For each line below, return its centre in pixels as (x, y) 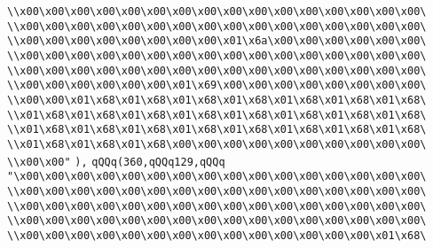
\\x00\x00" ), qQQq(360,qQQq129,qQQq (116, 162)
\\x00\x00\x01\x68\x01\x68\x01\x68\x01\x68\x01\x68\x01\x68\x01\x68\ (217, 100)
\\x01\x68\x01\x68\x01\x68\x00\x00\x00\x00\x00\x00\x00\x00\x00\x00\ (217, 144)
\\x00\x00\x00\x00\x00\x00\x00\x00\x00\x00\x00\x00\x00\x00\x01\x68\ (217, 235)
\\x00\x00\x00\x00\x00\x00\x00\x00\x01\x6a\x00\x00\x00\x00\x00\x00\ (217, 41)
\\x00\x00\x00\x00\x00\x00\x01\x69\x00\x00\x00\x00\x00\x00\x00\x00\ (217, 85)
